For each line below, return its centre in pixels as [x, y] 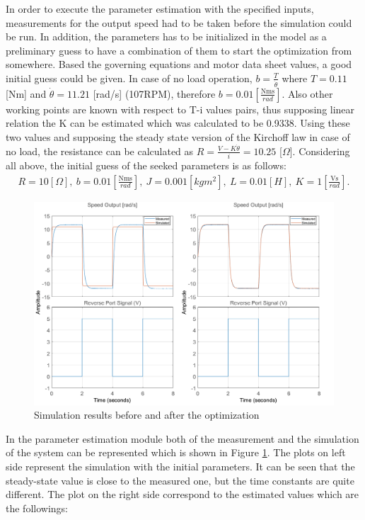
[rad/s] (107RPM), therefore [154, 93]
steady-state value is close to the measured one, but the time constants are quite [180, 480]
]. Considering [320, 151]
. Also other [307, 93]
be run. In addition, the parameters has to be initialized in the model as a [166, 36]
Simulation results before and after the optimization [147, 415]
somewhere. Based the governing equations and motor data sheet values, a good [179, 64]
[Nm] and [26, 93]
